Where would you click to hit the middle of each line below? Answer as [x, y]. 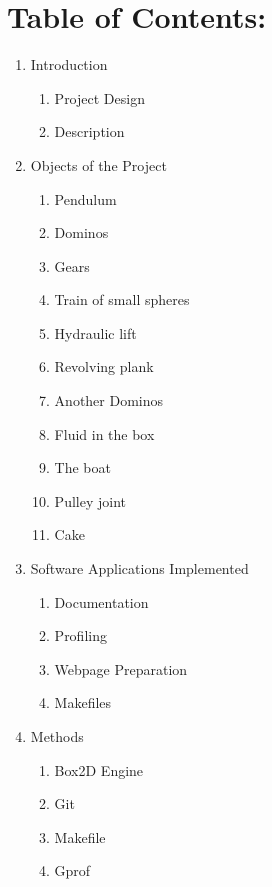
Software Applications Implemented [139, 568]
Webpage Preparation [121, 668]
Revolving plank [104, 366]
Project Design [99, 97]
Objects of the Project [98, 164]
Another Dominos [109, 400]
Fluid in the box [104, 433]
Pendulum [85, 198]
